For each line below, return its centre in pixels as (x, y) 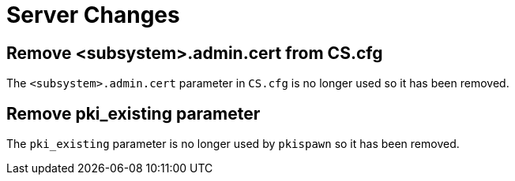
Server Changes (93, 15)
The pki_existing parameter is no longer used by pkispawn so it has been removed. (233, 144)
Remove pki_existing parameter (133, 113)
